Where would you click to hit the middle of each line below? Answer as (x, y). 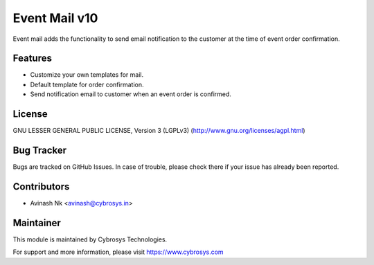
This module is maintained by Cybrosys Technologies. (90, 239)
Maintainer (37, 222)
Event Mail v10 (55, 18)
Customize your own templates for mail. (87, 75)
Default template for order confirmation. (87, 84)
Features (32, 58)
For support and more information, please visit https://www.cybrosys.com (118, 252)
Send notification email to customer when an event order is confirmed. (131, 94)
